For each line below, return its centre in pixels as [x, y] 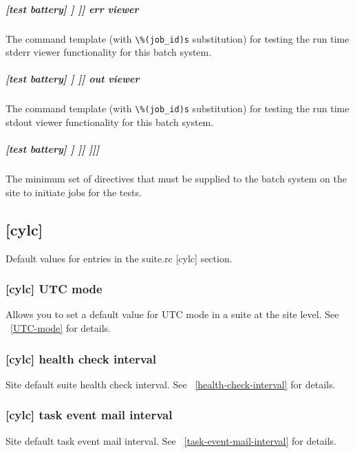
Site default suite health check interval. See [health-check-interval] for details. [171, 384]
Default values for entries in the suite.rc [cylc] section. [119, 258]
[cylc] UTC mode [54, 289]
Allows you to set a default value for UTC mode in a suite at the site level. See [172, 314]
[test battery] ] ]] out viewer [73, 79]
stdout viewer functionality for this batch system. [110, 122]
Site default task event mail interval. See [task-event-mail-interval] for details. [171, 440]
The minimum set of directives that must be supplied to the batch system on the [176, 179]
